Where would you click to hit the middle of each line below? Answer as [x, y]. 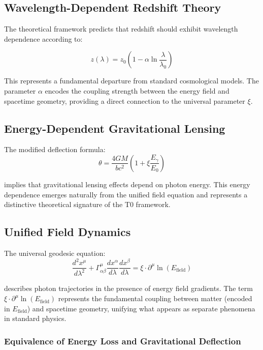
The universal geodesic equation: [55, 253]
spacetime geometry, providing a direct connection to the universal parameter [125, 100]
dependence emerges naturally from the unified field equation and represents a [126, 194]
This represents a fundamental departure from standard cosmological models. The [131, 81]
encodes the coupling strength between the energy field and [137, 90]
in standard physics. [35, 318]
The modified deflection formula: [55, 149]
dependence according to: [43, 38]
